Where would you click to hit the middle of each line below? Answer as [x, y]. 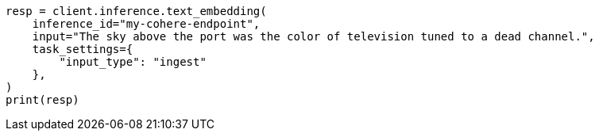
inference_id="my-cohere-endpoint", [146, 24]
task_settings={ [83, 49]
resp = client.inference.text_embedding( [136, 11]
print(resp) [43, 100]
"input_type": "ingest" [133, 62]
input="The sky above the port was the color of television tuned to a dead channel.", [313, 36]
